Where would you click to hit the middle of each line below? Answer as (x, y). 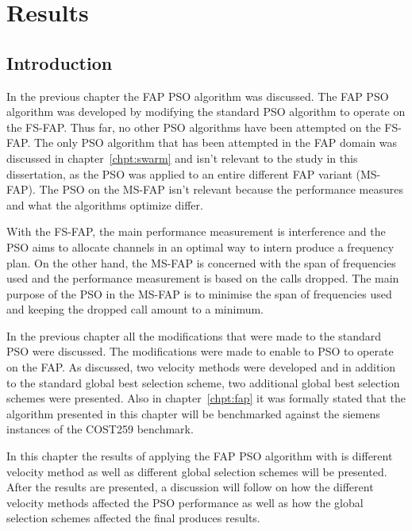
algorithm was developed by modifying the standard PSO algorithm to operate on (206, 112)
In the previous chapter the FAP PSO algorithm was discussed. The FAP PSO (198, 96)
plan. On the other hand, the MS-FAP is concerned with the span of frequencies (201, 262)
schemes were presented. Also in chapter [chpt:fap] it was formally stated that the (206, 398)
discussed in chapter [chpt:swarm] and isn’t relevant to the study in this (182, 158)
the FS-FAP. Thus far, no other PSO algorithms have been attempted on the (194, 127)
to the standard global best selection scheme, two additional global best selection (203, 382)
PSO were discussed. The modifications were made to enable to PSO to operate (200, 351)
